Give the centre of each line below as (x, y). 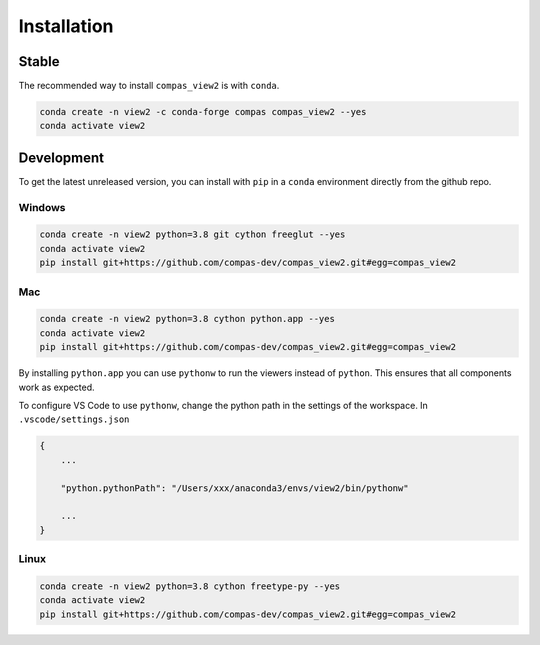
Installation (66, 26)
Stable (39, 61)
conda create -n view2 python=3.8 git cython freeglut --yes (192, 234)
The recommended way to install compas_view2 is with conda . (149, 86)
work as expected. (56, 387)
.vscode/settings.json (74, 419)
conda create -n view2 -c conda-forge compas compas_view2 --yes (203, 112)
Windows (42, 207)
